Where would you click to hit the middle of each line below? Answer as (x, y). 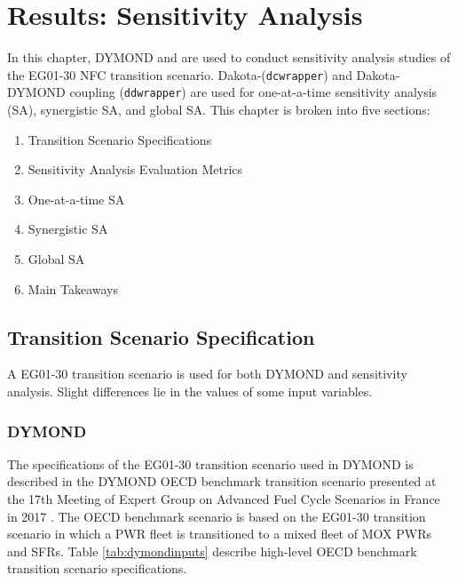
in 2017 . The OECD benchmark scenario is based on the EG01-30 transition (217, 516)
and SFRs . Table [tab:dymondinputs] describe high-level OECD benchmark (212, 551)
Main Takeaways (73, 288)
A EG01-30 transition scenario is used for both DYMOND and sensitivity (207, 374)
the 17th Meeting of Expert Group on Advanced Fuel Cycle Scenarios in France (224, 498)
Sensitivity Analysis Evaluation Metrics (135, 169)
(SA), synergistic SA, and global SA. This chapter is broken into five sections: (219, 110)
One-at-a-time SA (76, 199)
